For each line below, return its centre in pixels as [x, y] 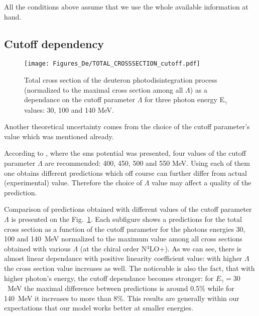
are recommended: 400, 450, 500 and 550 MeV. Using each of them [147, 163]
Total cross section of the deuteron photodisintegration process [121, 80]
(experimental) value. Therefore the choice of [73, 183]
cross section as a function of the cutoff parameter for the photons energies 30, [125, 229]
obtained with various [37, 248]
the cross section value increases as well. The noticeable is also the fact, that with [129, 268]
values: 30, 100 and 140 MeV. [69, 109]
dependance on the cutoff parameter [80, 99]
